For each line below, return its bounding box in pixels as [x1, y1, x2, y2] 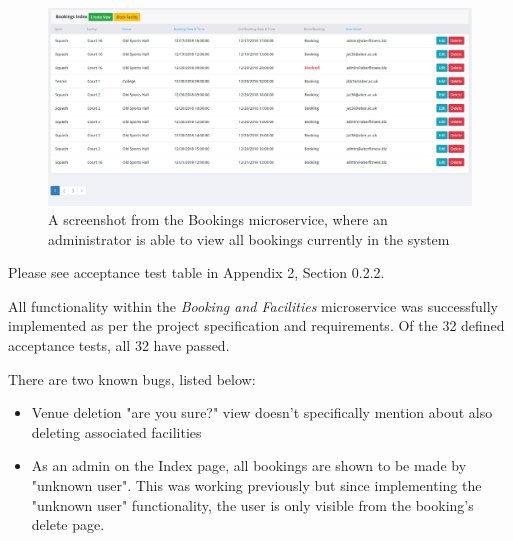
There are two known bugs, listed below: [8, 368, 256, 389]
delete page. [31, 514, 105, 535]
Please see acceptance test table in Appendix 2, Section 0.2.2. [8, 262, 385, 283]
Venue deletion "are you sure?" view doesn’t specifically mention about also [31, 402, 493, 423]
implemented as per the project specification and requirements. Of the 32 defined [8, 315, 505, 336]
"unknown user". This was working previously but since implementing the [31, 475, 482, 496]
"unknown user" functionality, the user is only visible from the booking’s [31, 494, 474, 515]
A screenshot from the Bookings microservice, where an [48, 209, 388, 230]
